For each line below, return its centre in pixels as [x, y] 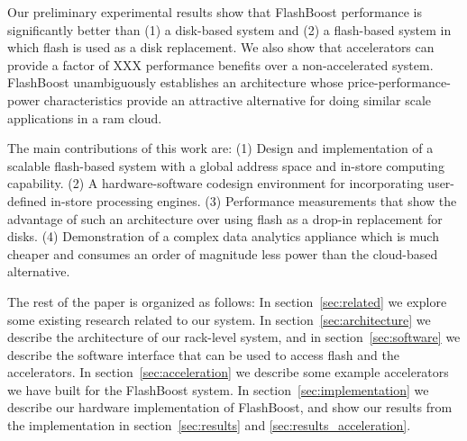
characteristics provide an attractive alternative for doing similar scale [237, 99]
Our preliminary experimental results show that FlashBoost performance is [215, 12]
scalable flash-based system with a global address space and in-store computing [226, 165]
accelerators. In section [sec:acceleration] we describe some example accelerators [228, 372]
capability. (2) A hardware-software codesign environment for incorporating [215, 183]
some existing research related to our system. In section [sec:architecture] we [219, 319]
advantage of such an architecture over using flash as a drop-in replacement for [225, 218]
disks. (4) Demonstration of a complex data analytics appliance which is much [223, 236]
